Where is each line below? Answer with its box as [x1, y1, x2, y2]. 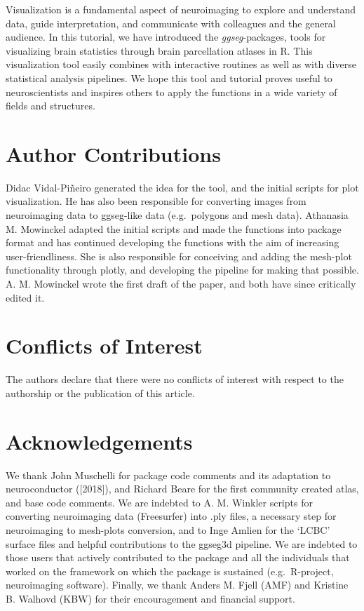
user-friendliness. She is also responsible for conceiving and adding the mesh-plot [6, 248, 352, 263]
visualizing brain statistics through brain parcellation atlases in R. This [6, 43, 313, 58]
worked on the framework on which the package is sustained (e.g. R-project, [6, 563, 334, 578]
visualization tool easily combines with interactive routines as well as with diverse [6, 57, 356, 72]
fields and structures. [6, 98, 95, 113]
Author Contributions [6, 139, 221, 168]
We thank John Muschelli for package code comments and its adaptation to [6, 467, 331, 482]
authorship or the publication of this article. [6, 385, 195, 400]
